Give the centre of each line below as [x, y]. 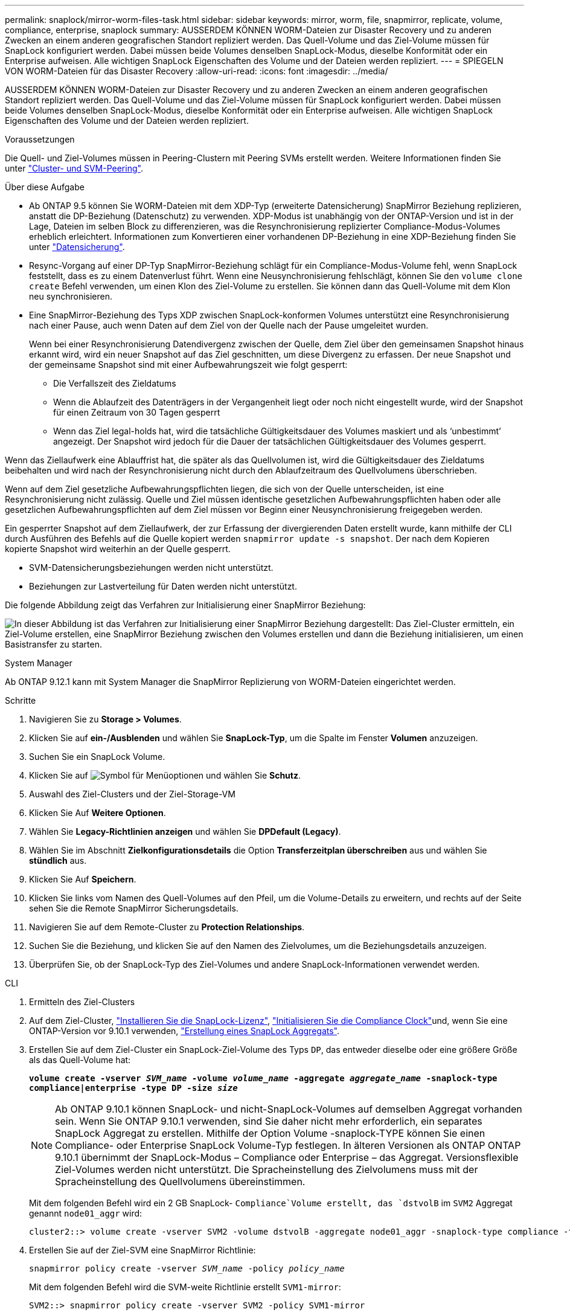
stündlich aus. [58, 860]
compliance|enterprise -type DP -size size [133, 1088]
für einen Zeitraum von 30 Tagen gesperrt [137, 412]
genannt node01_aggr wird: [86, 1213]
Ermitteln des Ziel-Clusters [82, 1002]
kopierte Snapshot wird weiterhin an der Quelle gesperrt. [118, 549]
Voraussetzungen [40, 139]
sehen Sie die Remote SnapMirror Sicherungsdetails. [134, 908]
